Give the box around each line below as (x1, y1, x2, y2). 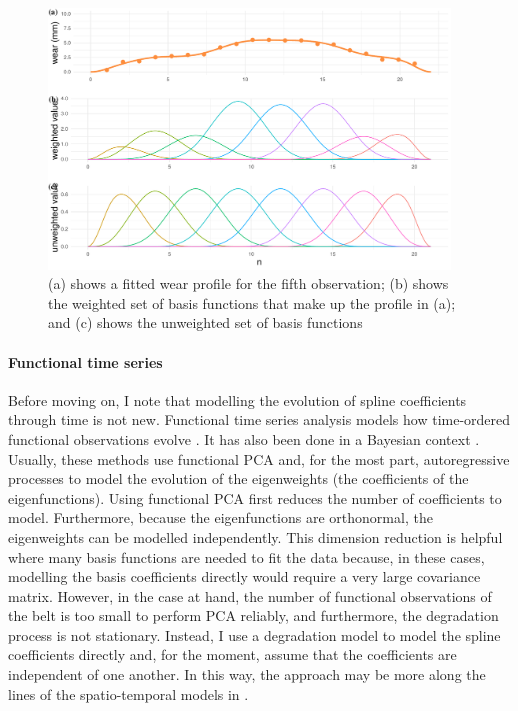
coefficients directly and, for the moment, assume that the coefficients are (8, 644, 457, 665)
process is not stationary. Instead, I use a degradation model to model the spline (8, 624, 501, 645)
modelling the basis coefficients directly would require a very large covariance (8, 566, 481, 587)
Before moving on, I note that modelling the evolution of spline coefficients (8, 389, 467, 410)
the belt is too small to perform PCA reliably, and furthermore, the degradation (8, 605, 499, 626)
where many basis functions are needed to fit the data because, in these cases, (8, 546, 485, 567)
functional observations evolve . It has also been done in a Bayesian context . (8, 428, 480, 449)
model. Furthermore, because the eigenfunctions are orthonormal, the (8, 507, 433, 528)
